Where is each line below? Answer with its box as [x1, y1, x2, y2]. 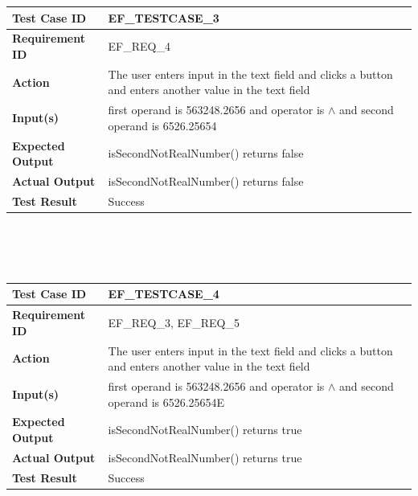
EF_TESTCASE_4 [108, 285, 219, 302]
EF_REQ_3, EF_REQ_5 [108, 314, 240, 330]
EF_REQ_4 [108, 38, 170, 55]
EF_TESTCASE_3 [108, 9, 219, 26]
